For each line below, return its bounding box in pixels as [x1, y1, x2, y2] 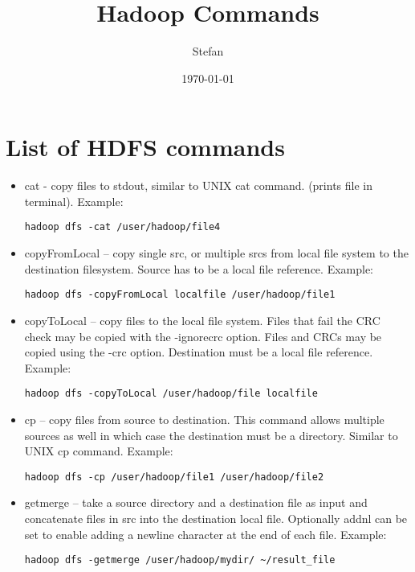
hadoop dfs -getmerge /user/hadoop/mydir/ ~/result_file [24, 554, 336, 566]
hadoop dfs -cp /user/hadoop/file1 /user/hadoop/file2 [24, 471, 324, 483]
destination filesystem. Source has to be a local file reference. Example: [24, 260, 374, 277]
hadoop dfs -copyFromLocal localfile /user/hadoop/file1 [24, 289, 336, 301]
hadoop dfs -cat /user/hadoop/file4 [24, 221, 221, 233]
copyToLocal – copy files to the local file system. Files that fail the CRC [24, 311, 380, 328]
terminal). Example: [24, 192, 124, 209]
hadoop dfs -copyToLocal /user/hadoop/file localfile [24, 388, 318, 400]
